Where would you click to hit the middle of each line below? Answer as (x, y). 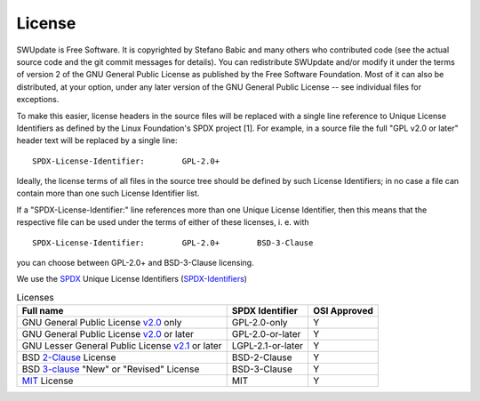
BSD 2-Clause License (69, 357)
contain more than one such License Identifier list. (108, 193)
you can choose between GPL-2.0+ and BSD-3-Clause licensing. (135, 263)
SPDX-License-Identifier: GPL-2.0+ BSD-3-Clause (173, 243)
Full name (43, 311)
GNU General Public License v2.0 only (102, 323)
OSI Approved (343, 311)
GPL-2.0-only (260, 323)
